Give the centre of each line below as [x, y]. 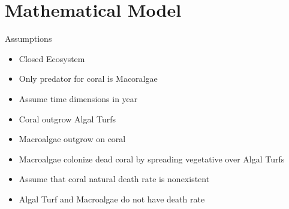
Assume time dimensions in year [78, 98]
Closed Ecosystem [52, 58]
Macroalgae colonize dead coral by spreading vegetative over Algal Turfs [152, 159]
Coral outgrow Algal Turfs [67, 119]
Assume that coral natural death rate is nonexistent [114, 179]
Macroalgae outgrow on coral [72, 139]
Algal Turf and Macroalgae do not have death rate [112, 199]
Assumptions [28, 39]
